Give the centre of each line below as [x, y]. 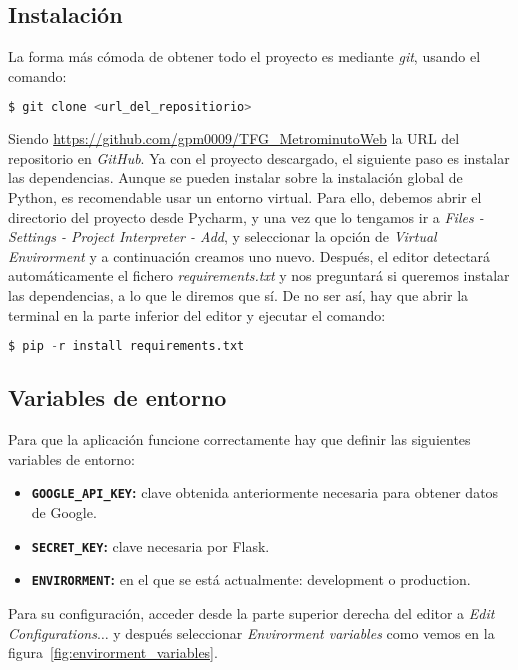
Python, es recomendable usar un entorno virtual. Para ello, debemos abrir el [245, 197]
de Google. [64, 512]
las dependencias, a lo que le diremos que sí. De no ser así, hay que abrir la [238, 295]
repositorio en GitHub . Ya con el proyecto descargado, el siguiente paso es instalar [259, 157]
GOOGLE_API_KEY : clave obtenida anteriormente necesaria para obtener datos [265, 492]
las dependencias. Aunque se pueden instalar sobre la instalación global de [235, 177]
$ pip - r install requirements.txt [126, 346]
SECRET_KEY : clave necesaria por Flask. [150, 545]
